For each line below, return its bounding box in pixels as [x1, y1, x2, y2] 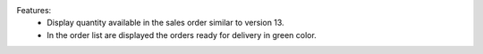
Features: [16, 5, 52, 15]
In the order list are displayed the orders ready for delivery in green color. [47, 29, 317, 40]
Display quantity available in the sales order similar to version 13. [47, 18, 285, 28]
